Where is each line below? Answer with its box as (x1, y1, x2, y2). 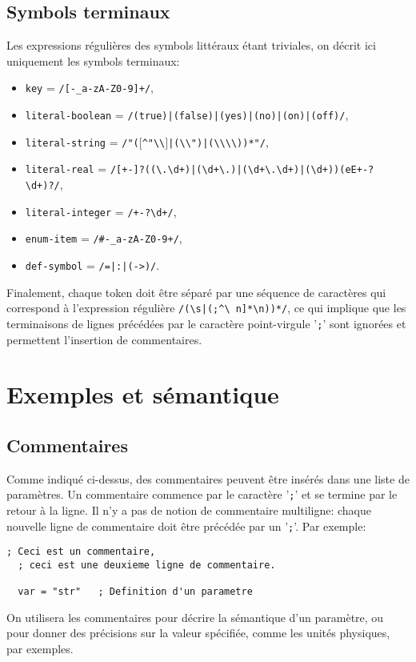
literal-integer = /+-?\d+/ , (25, 203, 177, 219)
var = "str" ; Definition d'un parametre (18, 586, 253, 598)
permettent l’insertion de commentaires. (6, 331, 202, 347)
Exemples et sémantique (6, 378, 279, 411)
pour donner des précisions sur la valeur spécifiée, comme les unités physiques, (6, 624, 390, 641)
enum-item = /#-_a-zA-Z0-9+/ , (25, 230, 182, 247)
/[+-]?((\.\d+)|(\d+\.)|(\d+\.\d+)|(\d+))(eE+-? (110, 164, 374, 176)
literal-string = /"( (25, 133, 139, 150)
